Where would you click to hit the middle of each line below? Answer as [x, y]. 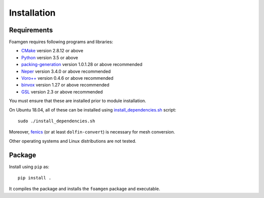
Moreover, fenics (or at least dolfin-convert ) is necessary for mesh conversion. [92, 132]
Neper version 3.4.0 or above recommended [66, 71]
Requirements [31, 30]
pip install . [34, 178]
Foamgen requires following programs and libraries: [61, 42]
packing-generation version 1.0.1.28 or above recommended [82, 65]
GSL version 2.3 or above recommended [62, 92]
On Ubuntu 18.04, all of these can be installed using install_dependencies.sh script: [93, 110]
